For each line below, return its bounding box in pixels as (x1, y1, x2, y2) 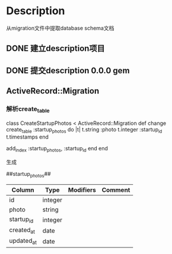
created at (9, 226, 36, 235)
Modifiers (68, 186, 96, 194)
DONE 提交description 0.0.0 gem (6, 65, 130, 75)
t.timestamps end (6, 133, 49, 140)
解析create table (6, 105, 50, 114)
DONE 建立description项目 (6, 43, 105, 54)
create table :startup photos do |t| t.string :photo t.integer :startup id (6, 126, 163, 134)
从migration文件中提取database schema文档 (6, 24, 114, 31)
